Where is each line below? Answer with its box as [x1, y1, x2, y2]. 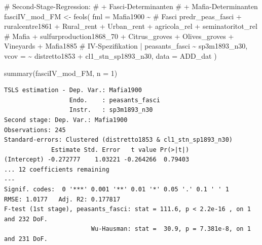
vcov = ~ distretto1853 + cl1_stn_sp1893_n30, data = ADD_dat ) [4, 50, 217, 61]
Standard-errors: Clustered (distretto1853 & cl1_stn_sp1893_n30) [4, 136, 233, 144]
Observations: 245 [4, 126, 66, 134]
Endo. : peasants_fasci [69, 96, 160, 104]
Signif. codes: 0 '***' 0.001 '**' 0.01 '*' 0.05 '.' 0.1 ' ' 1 [4, 186, 229, 193]
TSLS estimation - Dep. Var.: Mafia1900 [4, 87, 142, 94]
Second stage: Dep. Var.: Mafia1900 [4, 116, 128, 124]
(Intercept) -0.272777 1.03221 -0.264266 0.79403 [4, 156, 190, 164]
